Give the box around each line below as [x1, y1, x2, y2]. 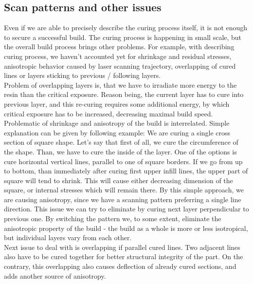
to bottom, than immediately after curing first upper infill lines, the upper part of [4, 166, 248, 176]
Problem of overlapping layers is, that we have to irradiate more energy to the [4, 79, 237, 90]
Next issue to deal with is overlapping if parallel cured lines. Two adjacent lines [4, 242, 240, 252]
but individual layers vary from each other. [4, 232, 132, 243]
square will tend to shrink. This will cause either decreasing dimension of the [4, 175, 233, 185]
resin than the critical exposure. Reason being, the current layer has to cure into [4, 89, 244, 99]
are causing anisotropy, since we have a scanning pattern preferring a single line [4, 194, 241, 204]
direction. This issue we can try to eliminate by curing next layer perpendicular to [4, 204, 249, 214]
